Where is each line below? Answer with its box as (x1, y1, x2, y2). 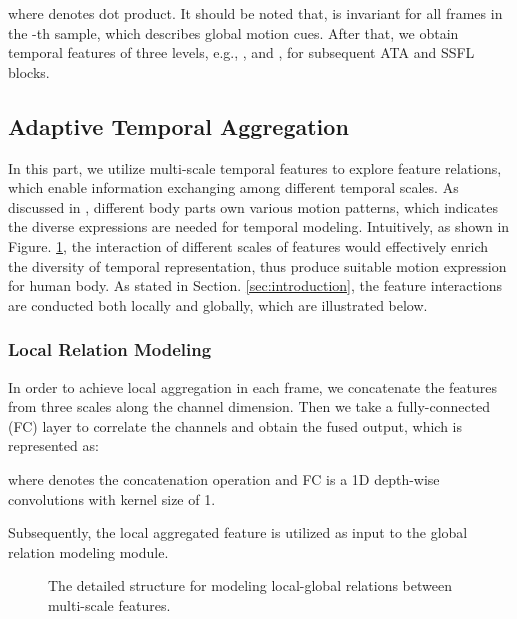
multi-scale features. (48, 594, 171, 615)
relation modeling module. (8, 541, 169, 562)
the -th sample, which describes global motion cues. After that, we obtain (8, 22, 459, 43)
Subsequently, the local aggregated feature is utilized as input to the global (8, 522, 468, 543)
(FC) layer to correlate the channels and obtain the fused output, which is (8, 415, 462, 436)
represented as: (8, 435, 99, 456)
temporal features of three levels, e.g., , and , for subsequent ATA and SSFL (8, 42, 475, 63)
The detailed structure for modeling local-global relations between (48, 575, 452, 596)
